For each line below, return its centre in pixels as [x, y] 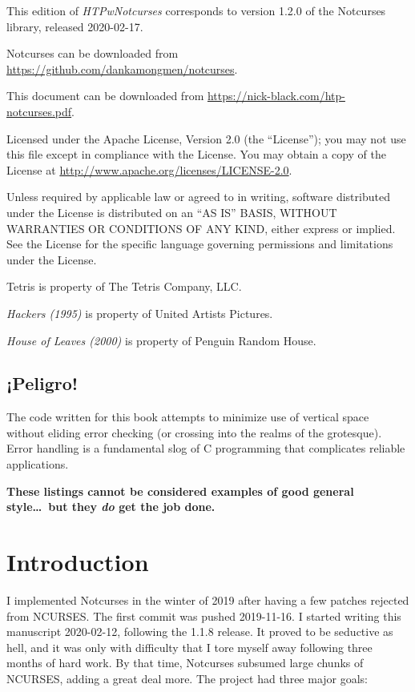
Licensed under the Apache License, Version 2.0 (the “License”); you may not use [206, 138]
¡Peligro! [42, 383]
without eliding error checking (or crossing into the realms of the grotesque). [194, 432]
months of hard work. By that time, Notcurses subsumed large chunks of [185, 663]
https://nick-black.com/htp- [276, 96]
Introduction [78, 562]
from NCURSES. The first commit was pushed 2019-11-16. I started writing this [204, 616]
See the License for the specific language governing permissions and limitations [200, 244]
